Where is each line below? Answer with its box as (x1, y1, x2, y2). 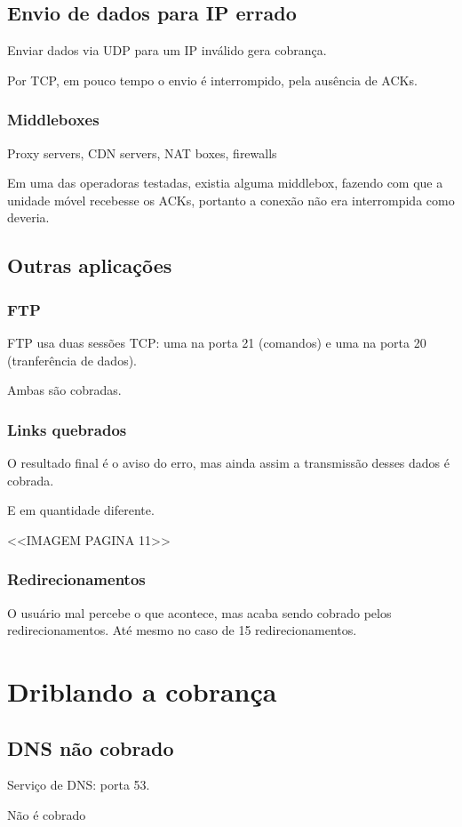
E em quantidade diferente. (7, 501, 155, 519)
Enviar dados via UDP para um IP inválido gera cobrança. (7, 41, 327, 60)
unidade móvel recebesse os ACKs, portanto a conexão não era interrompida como (7, 190, 455, 209)
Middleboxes (7, 108, 100, 131)
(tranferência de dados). (7, 350, 138, 369)
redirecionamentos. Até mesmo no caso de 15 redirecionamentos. (7, 621, 357, 639)
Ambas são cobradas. (7, 381, 122, 399)
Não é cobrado (7, 805, 86, 823)
